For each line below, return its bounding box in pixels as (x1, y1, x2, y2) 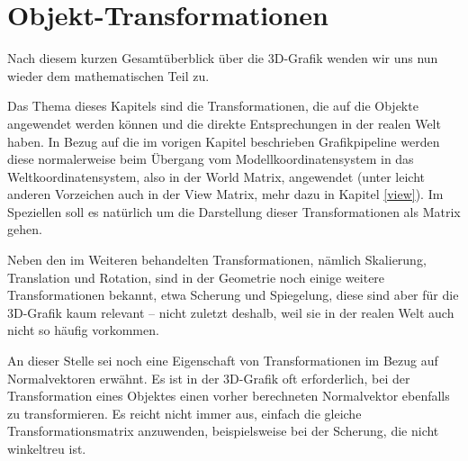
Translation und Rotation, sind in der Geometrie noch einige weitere (7, 267, 385, 286)
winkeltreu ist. (7, 439, 86, 457)
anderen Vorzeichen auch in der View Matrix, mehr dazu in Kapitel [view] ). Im (7, 185, 444, 203)
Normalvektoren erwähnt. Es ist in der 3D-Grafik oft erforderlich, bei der (7, 368, 410, 387)
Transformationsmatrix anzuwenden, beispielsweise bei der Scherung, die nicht (7, 421, 439, 440)
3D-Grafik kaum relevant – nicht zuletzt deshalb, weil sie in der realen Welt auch (7, 303, 454, 321)
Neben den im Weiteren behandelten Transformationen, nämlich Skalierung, (7, 250, 427, 269)
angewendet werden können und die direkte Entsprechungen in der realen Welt (7, 113, 441, 132)
